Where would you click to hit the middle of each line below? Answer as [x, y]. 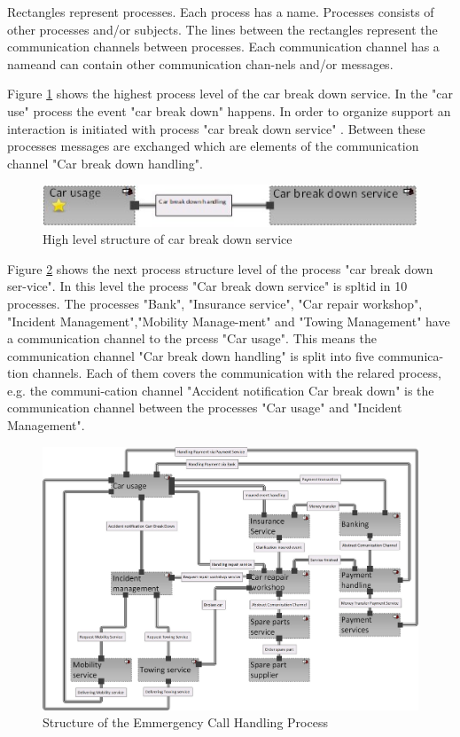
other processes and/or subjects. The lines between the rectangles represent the [222, 29]
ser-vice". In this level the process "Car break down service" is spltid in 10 [207, 286]
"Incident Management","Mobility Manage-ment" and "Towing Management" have [229, 321]
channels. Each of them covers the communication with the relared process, [237, 373]
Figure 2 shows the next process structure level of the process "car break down [220, 268]
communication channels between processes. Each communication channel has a [223, 47]
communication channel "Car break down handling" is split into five [191, 355]
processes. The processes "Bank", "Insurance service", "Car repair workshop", [215, 303]
